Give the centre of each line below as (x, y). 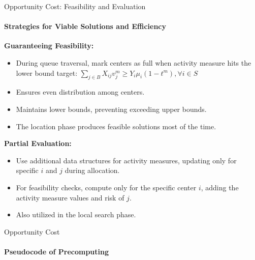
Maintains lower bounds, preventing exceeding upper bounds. (111, 109)
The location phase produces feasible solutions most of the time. (116, 126)
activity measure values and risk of (70, 197)
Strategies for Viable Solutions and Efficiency (85, 26)
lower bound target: (47, 73)
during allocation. (92, 170)
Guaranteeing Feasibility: (49, 46)
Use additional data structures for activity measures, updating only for (126, 160)
